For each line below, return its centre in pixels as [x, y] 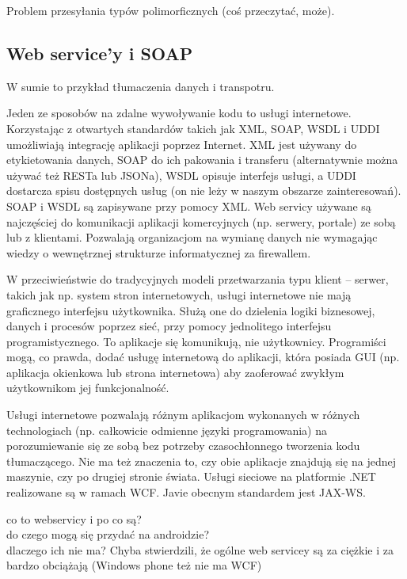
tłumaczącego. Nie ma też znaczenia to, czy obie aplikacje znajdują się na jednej [201, 461]
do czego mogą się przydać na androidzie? [108, 534]
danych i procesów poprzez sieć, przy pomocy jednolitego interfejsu [169, 326]
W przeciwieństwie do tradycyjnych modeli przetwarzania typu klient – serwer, [198, 279]
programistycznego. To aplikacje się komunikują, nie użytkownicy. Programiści [196, 341]
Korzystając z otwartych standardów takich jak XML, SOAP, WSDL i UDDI [193, 128]
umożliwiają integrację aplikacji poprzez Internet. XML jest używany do [182, 144]
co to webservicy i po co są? [74, 518]
